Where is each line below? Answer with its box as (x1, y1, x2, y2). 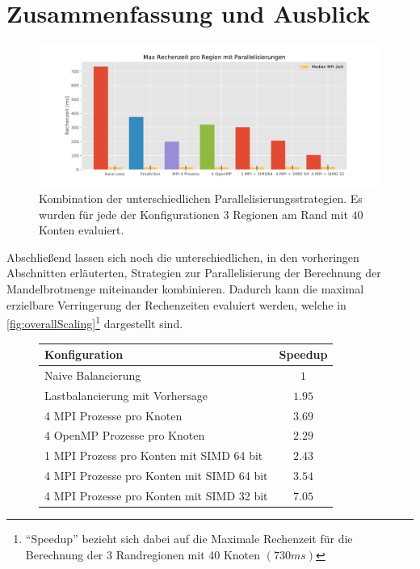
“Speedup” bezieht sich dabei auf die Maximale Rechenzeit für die (25, 530, 353, 547)
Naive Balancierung (44, 366, 141, 383)
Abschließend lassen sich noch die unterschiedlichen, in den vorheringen (6, 248, 359, 265)
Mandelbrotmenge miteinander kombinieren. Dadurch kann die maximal (6, 280, 364, 297)
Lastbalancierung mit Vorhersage (44, 386, 208, 403)
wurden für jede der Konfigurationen (39, 205, 220, 222)
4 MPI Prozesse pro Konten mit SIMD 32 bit (44, 487, 268, 504)
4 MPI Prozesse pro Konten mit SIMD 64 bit (44, 467, 268, 484)
